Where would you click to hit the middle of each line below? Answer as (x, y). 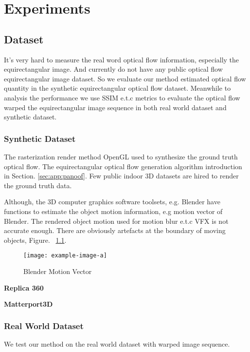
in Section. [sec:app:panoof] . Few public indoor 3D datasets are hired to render (121, 176)
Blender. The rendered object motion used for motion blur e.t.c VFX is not (116, 221)
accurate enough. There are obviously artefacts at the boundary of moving (115, 230)
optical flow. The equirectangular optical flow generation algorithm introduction (123, 166)
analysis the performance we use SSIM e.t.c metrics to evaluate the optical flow (122, 97)
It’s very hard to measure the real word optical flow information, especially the (122, 59)
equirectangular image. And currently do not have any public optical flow (113, 69)
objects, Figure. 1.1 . (35, 240)
